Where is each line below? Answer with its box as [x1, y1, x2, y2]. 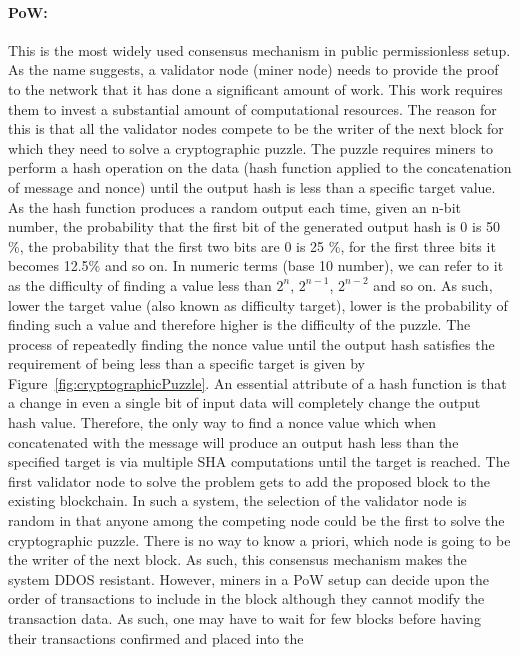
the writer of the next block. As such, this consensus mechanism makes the [8, 549, 467, 570]
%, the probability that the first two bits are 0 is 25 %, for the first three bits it [8, 235, 496, 256]
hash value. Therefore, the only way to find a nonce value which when [8, 412, 436, 433]
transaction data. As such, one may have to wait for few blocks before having [8, 608, 481, 629]
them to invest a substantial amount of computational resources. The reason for [8, 98, 497, 119]
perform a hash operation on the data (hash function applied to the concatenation [8, 157, 512, 178]
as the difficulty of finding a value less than [8, 274, 272, 295]
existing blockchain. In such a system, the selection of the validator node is [8, 490, 467, 511]
